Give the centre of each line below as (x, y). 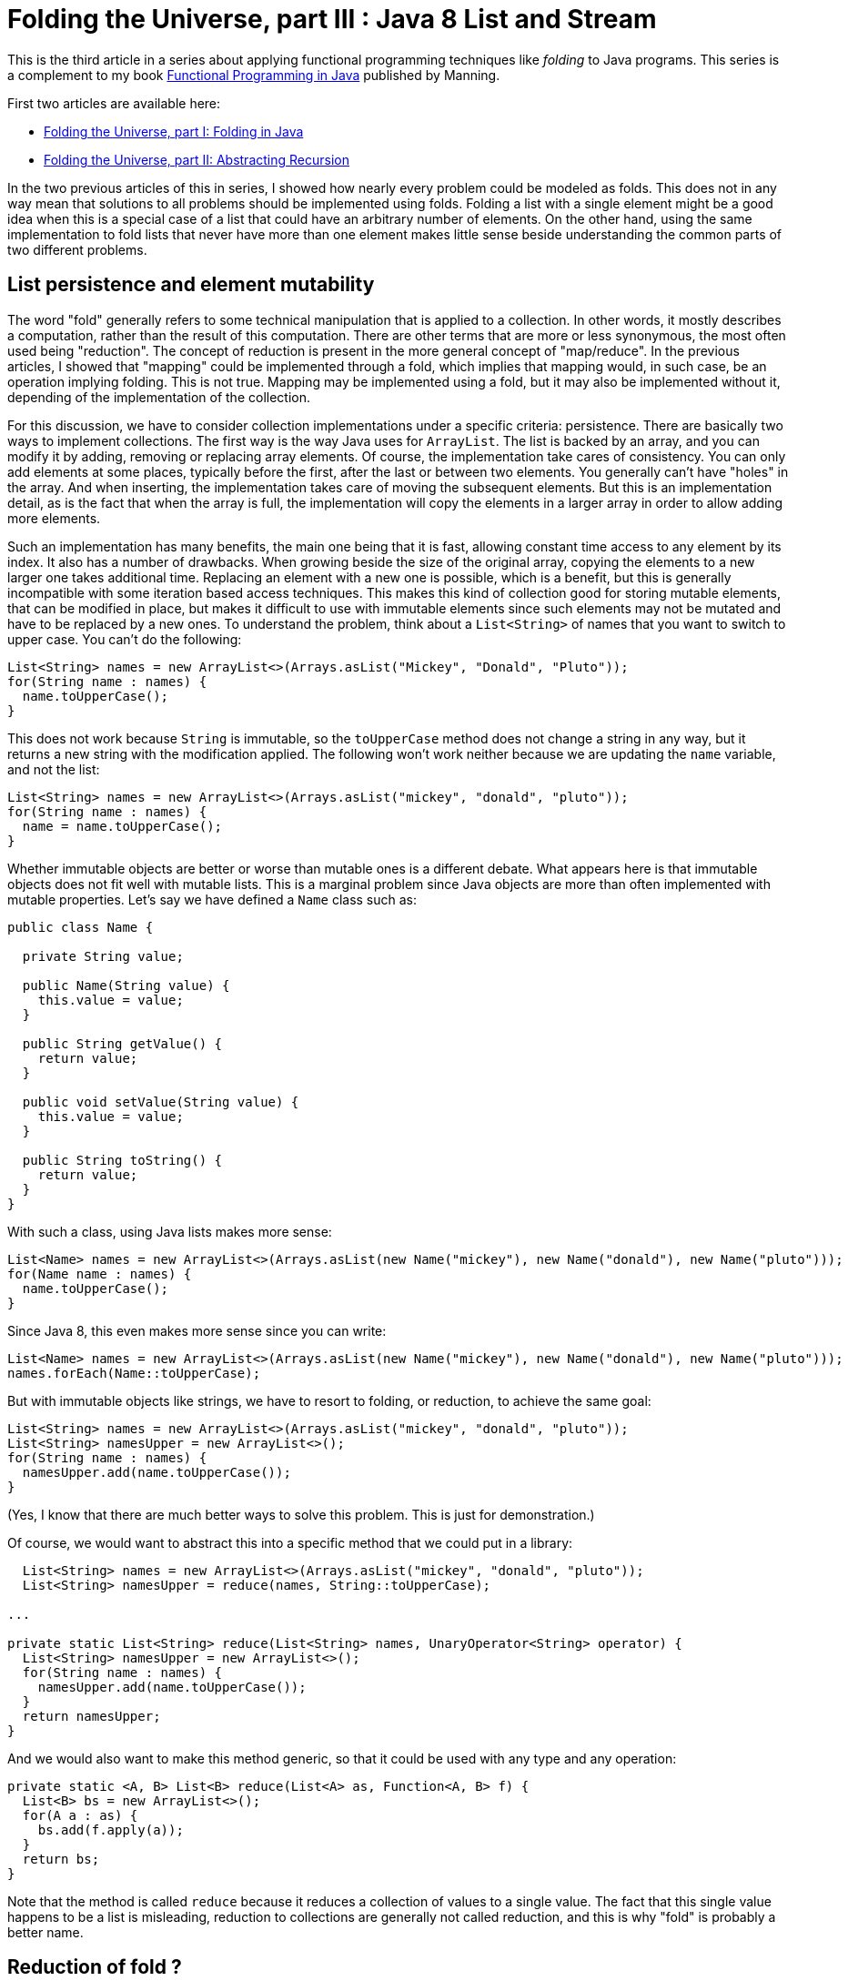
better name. (45, 1932)
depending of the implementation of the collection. (159, 397)
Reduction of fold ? (95, 1967)
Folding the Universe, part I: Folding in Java (174, 131)
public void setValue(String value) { (161, 1102)
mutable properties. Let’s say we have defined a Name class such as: (212, 899)
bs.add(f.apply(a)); (111, 1829)
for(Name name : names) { (100, 1273)
